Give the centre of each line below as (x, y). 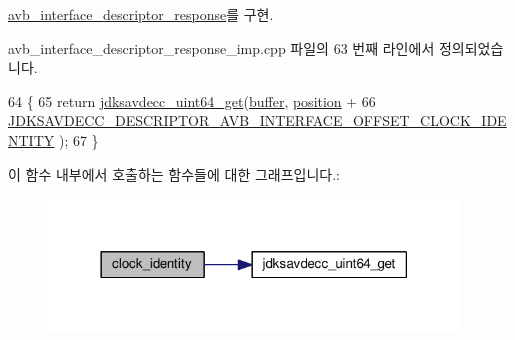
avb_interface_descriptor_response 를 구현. (141, 14)
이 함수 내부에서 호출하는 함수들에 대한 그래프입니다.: (174, 173)
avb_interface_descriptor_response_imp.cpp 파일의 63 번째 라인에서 (221, 47)
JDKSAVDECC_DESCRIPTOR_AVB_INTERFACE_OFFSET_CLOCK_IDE (257, 120)
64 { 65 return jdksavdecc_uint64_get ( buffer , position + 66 (192, 100)
